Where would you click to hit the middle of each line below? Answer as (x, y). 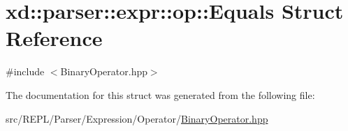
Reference (54, 38)
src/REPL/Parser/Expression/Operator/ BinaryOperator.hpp (137, 118)
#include (25, 71)
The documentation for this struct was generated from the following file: (160, 94)
